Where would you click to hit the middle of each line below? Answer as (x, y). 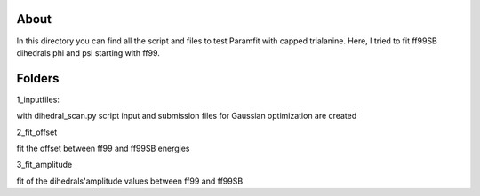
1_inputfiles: (38, 99)
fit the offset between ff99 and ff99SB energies (103, 148)
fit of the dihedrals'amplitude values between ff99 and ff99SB (130, 181)
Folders (38, 78)
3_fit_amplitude (44, 165)
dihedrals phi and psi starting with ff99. (88, 52)
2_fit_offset (37, 132)
